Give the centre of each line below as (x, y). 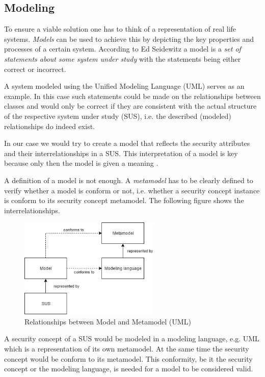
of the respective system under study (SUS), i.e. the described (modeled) (118, 116)
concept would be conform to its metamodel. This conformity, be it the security (128, 358)
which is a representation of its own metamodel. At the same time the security (127, 348)
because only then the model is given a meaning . (81, 163)
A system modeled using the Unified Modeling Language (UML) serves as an (124, 86)
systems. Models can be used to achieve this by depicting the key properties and (129, 39)
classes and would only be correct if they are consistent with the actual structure (130, 106)
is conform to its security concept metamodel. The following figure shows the (124, 200)
